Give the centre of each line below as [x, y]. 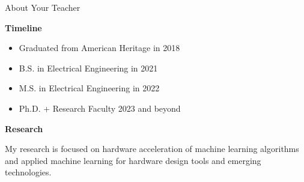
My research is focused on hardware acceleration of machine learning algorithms [152, 149]
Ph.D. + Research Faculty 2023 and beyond [100, 108]
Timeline [23, 27]
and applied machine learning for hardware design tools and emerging [133, 160]
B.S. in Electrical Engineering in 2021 [88, 68]
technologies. [28, 172]
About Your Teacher [43, 7]
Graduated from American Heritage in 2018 [99, 48]
